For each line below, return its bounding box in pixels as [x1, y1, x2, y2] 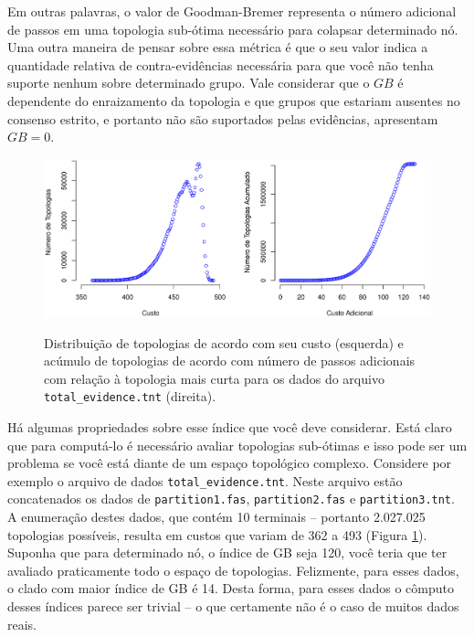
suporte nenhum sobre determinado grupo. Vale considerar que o [7, 73, 370, 92]
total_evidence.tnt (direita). [44, 387, 216, 406]
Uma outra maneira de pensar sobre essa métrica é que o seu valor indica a [7, 37, 428, 57]
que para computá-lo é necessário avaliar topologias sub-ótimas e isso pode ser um [7, 435, 468, 454]
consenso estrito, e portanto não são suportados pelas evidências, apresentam [7, 109, 438, 128]
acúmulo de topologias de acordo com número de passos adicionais [44, 351, 416, 370]
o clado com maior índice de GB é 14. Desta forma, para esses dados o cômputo [7, 579, 454, 598]
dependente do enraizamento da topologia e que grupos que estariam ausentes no [7, 90, 460, 110]
